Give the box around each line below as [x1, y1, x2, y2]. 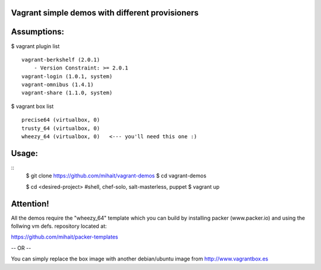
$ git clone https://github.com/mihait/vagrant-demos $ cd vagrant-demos [26, 172, 207, 179]
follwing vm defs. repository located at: [11, 223, 107, 230]
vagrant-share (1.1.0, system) [21, 90, 113, 96]
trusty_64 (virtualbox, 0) [21, 125, 100, 132]
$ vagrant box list [11, 103, 54, 110]
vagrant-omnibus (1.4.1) [21, 81, 94, 88]
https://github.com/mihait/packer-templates [11, 233, 118, 240]
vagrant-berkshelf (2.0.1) [21, 56, 100, 63]
